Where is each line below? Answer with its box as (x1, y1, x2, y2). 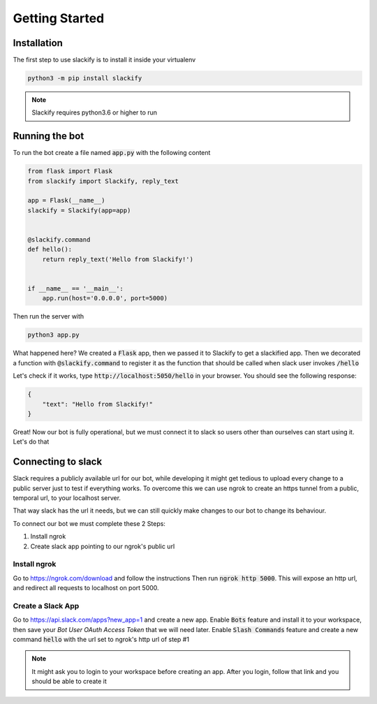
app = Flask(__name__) (27, 196, 105, 205)
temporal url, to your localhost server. (13, 493, 121, 502)
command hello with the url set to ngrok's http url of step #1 (13, 635, 190, 643)
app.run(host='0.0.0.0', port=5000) (42, 294, 168, 302)
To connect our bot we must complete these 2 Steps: (13, 519, 165, 527)
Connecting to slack (13, 456, 103, 468)
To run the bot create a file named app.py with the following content (13, 149, 211, 157)
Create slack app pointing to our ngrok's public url (30, 542, 175, 550)
